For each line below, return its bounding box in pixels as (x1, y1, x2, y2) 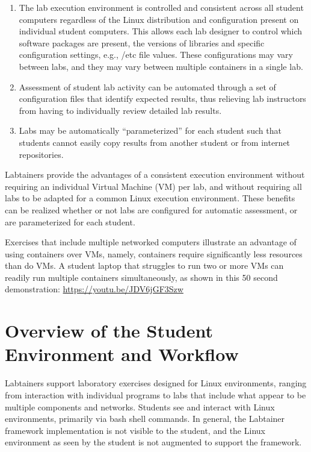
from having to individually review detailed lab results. (19, 104, 222, 116)
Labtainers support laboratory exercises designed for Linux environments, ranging (5, 377, 307, 389)
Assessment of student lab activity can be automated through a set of (19, 80, 276, 93)
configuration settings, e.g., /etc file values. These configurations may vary (19, 48, 293, 61)
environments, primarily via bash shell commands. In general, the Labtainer (5, 412, 285, 425)
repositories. (19, 148, 64, 160)
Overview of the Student (5, 318, 213, 343)
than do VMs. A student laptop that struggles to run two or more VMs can (5, 259, 284, 272)
